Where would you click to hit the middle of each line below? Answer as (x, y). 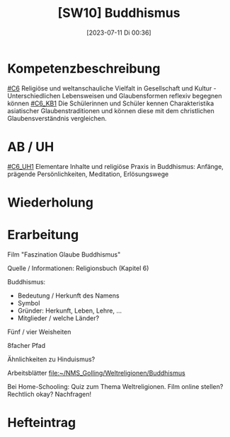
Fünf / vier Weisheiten (39, 332)
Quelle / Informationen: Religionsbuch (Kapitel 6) (78, 268)
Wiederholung (51, 202)
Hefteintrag (42, 423)
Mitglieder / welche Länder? (58, 318)
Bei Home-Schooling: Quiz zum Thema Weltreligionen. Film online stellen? (115, 386)
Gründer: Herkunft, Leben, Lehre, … (70, 310)
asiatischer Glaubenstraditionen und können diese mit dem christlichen (111, 110)
